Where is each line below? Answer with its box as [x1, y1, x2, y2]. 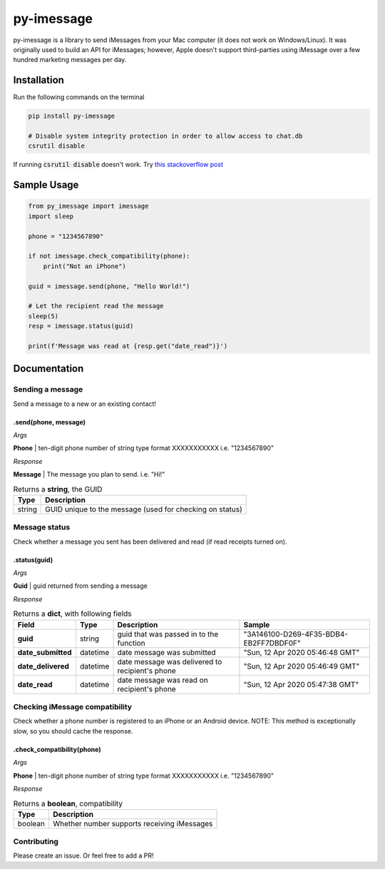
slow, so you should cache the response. [13, 726, 133, 735]
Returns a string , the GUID [13, 484, 103, 494]
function [117, 638, 145, 648]
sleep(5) [28, 312, 59, 320]
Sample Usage [13, 179, 79, 191]
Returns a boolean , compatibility [13, 798, 123, 808]
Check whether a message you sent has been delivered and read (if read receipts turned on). [13, 537, 287, 546]
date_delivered [17, 661, 69, 671]
